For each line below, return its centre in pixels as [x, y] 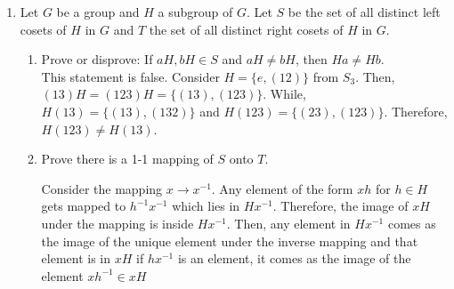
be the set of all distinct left [364, 12]
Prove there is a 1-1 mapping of [127, 159]
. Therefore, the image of [340, 206]
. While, [284, 94]
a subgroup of [195, 12]
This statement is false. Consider [130, 76]
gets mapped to [84, 206]
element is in [76, 258]
